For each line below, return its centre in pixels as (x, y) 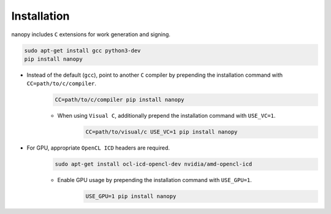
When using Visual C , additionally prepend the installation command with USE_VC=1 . (166, 116)
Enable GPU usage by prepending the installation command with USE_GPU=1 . (155, 180)
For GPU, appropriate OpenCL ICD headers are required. (98, 148)
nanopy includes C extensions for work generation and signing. (91, 34)
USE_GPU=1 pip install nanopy (131, 197)
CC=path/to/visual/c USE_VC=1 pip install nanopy (162, 132)
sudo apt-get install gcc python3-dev (82, 50)
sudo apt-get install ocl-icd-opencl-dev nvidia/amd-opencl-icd (154, 164)
